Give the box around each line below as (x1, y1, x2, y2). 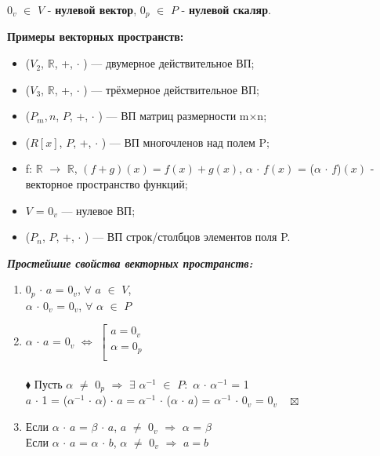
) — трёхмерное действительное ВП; (83, 81, 259, 97)
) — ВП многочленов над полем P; (101, 133, 270, 150)
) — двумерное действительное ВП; (83, 55, 255, 71)
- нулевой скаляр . (181, 2, 271, 17)
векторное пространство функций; (25, 176, 188, 192)
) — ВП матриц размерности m (98, 108, 249, 124)
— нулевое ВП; (61, 202, 136, 218)
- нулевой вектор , (47, 2, 137, 17)
